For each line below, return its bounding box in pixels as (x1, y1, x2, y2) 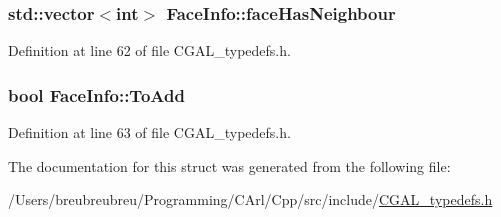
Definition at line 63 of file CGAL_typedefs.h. (8, 122, 291, 143)
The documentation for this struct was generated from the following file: (8, 155, 451, 176)
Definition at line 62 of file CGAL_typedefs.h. (8, 40, 291, 61)
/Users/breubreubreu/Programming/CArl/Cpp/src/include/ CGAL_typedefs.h (8, 189, 493, 210)
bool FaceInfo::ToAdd (8, 82, 185, 107)
